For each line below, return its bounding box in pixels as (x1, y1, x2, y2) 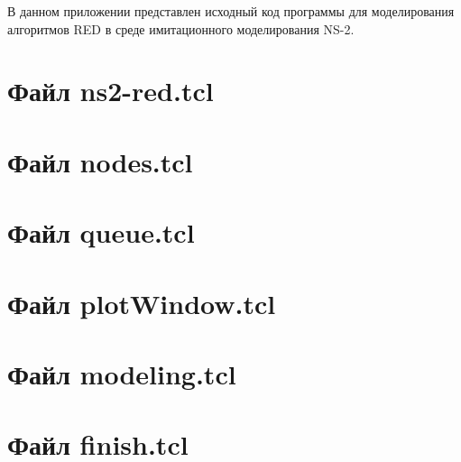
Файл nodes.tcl (7, 143, 193, 180)
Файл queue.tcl (7, 214, 195, 251)
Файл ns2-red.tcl (7, 72, 214, 109)
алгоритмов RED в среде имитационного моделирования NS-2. (7, 19, 355, 38)
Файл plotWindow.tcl (7, 284, 276, 321)
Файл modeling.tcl (7, 355, 236, 392)
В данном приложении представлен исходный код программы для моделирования (7, 2, 455, 20)
